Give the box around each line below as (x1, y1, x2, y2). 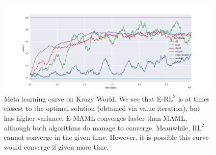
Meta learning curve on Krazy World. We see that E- (4, 93, 164, 103)
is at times (178, 93, 210, 103)
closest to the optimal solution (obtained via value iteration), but (4, 103, 200, 113)
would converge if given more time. (4, 141, 109, 152)
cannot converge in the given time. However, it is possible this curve (4, 132, 209, 142)
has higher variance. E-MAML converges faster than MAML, (4, 113, 188, 123)
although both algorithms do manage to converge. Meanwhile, (4, 122, 190, 132)
